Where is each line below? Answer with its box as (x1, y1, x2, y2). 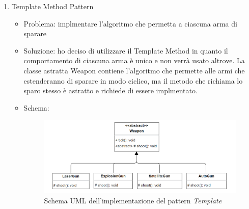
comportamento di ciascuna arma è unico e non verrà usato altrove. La (23, 55, 245, 66)
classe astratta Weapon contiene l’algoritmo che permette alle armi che (23, 65, 245, 75)
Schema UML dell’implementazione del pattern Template (44, 195, 222, 205)
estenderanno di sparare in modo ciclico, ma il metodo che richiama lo (23, 75, 243, 86)
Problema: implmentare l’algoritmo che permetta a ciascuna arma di (23, 18, 237, 29)
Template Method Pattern (11, 1, 94, 11)
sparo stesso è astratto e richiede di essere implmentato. (23, 85, 198, 96)
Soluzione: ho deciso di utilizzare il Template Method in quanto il (23, 45, 228, 56)
